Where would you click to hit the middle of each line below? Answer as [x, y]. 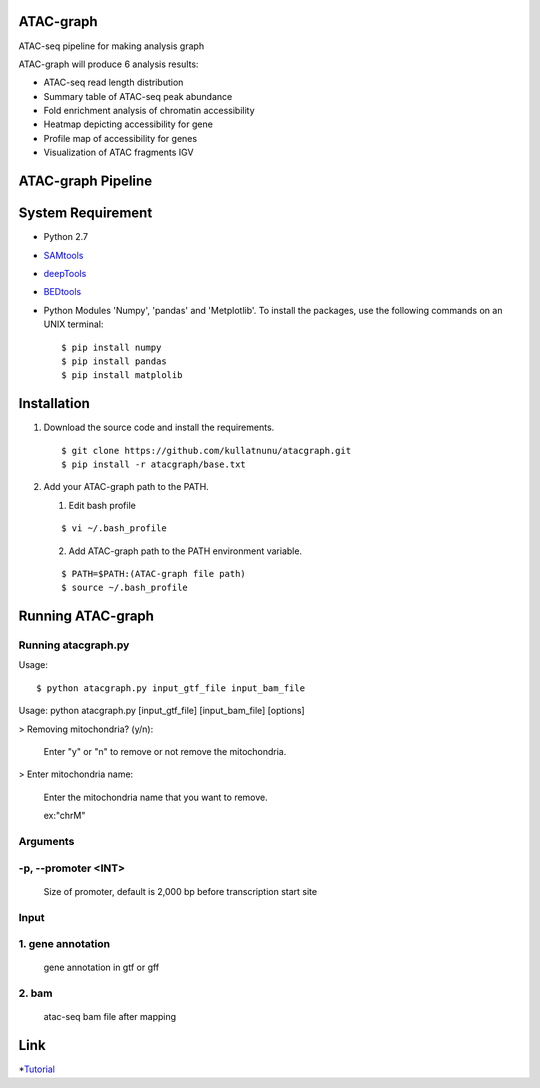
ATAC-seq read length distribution [113, 82]
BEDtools [62, 292]
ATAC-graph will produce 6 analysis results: [108, 64]
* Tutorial [36, 1069]
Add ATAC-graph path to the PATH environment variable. [185, 551]
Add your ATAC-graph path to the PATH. [126, 487]
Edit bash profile [102, 505]
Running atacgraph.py [74, 645]
